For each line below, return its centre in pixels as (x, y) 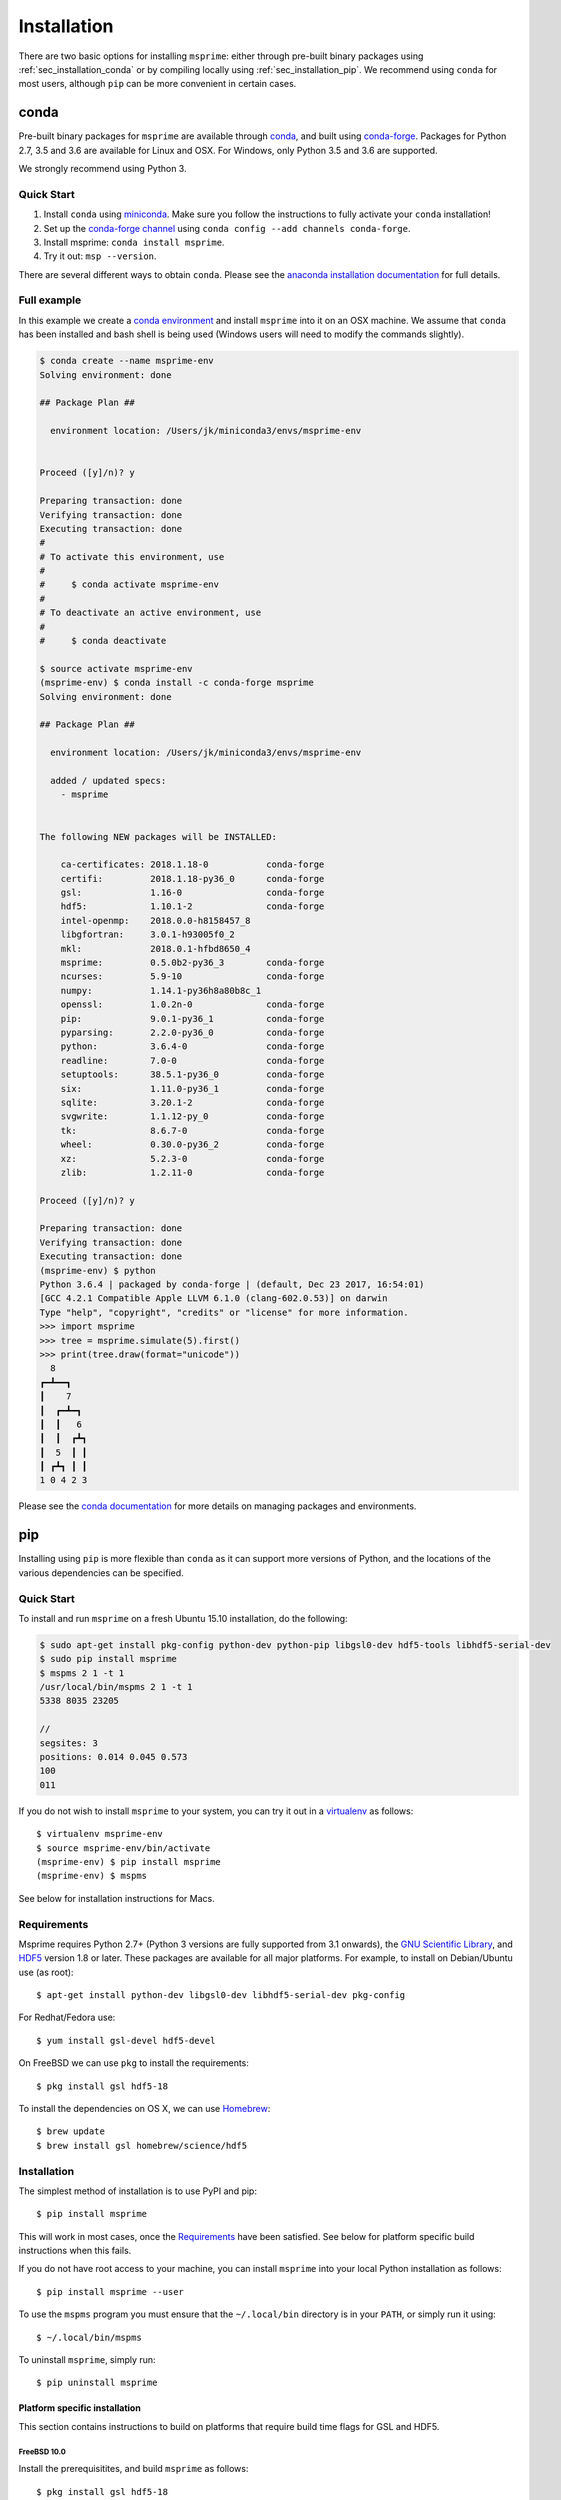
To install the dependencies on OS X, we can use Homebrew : (144, 2108)
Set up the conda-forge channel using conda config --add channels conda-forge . (227, 228)
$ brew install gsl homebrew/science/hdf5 (142, 2145)
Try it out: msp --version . (100, 256)
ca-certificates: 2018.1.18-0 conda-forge (192, 864)
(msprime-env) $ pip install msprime (129, 1861)
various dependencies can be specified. (101, 1572)
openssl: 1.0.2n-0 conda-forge (192, 1004)
